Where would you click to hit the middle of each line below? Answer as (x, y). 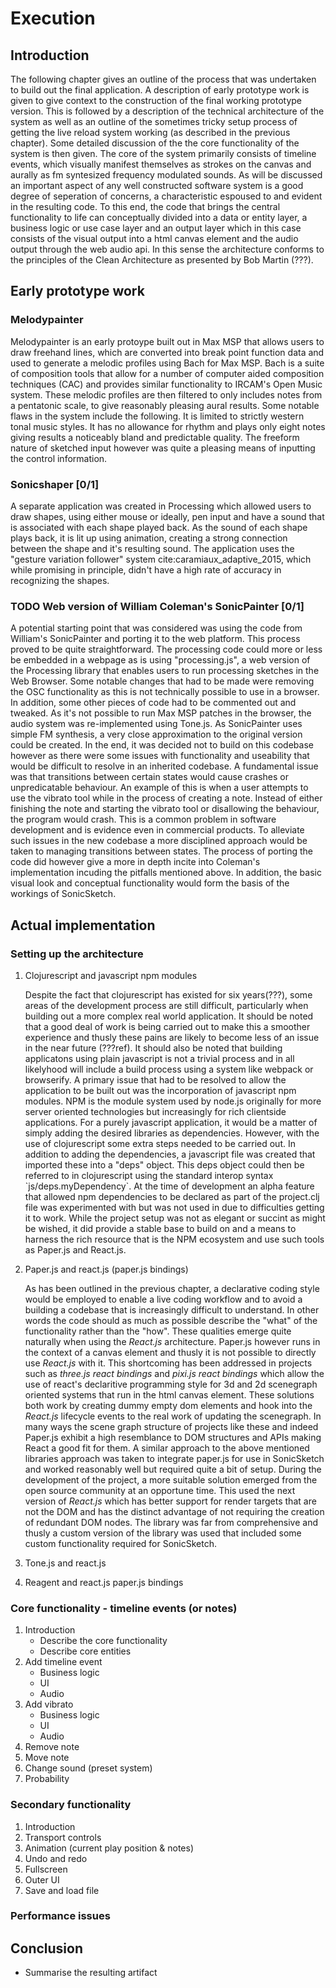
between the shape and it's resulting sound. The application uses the (152, 548)
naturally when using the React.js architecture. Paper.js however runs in (172, 1341)
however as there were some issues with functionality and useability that (160, 756)
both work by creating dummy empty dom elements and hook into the (168, 1405)
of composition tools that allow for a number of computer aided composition (167, 373)
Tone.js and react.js (65, 1563)
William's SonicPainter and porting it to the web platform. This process (155, 639)
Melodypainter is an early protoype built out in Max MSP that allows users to (167, 341)
